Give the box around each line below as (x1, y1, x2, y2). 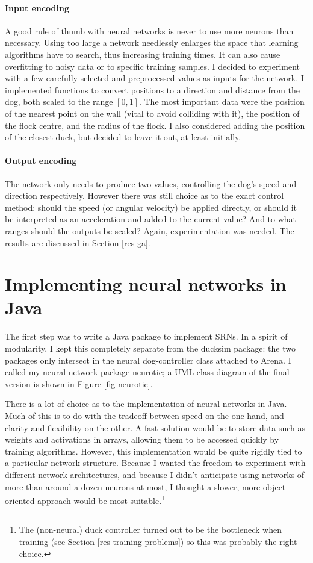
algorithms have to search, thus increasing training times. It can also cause (5, 48, 280, 60)
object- (262, 480, 288, 493)
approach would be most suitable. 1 (37, 493, 165, 506)
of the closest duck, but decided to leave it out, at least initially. (5, 131, 241, 143)
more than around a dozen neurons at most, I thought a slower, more (5, 480, 261, 493)
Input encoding (5, 1, 69, 14)
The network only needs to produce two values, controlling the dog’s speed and (5, 177, 297, 190)
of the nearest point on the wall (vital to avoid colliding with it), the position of (5, 107, 300, 119)
